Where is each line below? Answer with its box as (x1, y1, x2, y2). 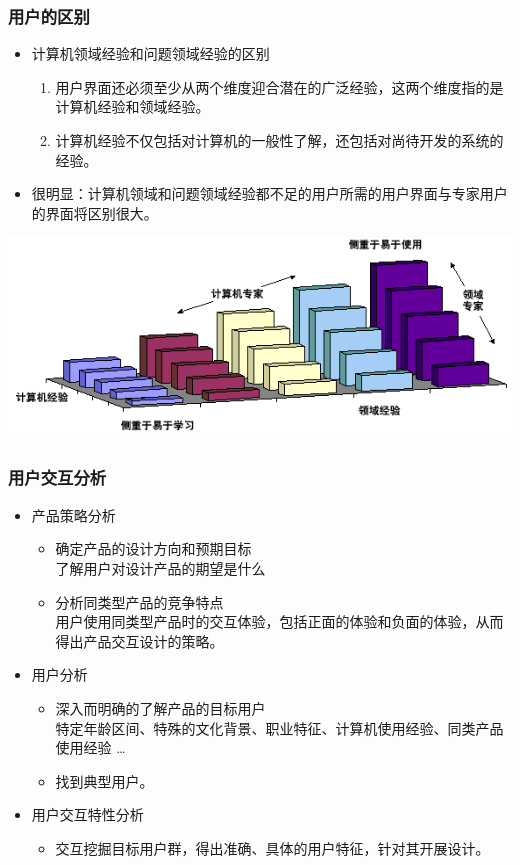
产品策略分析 (31, 504, 116, 525)
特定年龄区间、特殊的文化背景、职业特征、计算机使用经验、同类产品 (55, 717, 504, 738)
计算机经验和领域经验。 (55, 96, 210, 117)
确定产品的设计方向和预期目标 (55, 538, 252, 559)
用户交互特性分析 (31, 804, 144, 825)
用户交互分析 (8, 465, 107, 490)
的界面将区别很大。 (31, 202, 158, 223)
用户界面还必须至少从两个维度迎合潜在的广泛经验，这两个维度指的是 (55, 76, 504, 97)
